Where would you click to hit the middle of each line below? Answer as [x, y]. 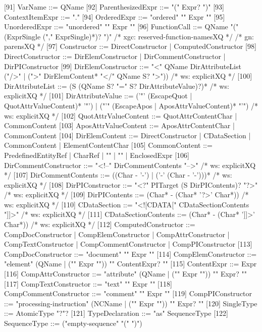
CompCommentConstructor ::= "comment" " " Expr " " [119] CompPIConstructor [128, 293]
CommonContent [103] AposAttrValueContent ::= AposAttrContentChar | [119, 125]
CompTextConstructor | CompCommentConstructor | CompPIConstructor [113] [128, 244]
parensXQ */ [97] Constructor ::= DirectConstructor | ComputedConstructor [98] [130, 46]
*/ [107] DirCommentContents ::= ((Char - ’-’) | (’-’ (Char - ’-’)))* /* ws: [118, 175]
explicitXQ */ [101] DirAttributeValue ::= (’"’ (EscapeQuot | [98, 96]
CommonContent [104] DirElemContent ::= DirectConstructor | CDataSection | [127, 135]
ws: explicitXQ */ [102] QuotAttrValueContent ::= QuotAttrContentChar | [121, 115]
